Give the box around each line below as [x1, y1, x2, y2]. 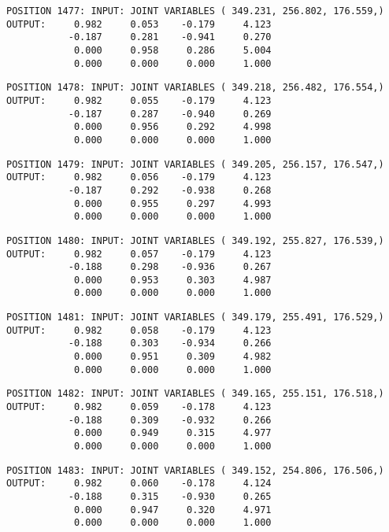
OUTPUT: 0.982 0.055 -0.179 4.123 [6, 94, 272, 106]
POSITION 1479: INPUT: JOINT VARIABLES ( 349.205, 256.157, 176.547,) [6, 158, 384, 170]
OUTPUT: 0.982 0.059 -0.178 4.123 [6, 401, 272, 413]
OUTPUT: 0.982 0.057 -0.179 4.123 [6, 248, 272, 260]
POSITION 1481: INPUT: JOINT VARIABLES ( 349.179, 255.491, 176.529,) [6, 312, 384, 323]
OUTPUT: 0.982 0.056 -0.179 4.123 [6, 172, 272, 183]
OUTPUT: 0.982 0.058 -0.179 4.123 [6, 324, 272, 336]
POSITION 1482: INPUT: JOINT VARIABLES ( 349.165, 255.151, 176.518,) [6, 388, 384, 400]
